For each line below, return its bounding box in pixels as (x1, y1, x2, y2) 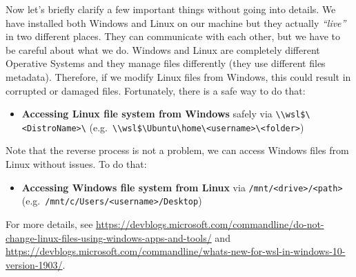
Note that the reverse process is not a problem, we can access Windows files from (6, 143, 349, 157)
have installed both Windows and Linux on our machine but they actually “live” (6, 15, 346, 30)
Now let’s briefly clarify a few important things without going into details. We (6, 2, 336, 16)
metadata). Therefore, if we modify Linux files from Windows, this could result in (6, 69, 351, 84)
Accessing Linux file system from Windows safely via (21, 106, 273, 121)
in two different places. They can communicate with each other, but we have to (6, 29, 341, 44)
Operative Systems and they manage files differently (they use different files (6, 56, 326, 70)
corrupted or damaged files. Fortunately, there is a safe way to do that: (6, 83, 306, 97)
